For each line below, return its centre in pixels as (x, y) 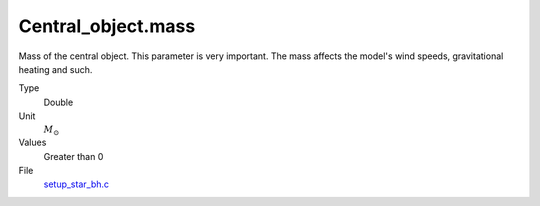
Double (58, 102)
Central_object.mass (107, 26)
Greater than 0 (73, 156)
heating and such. (55, 69)
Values (32, 142)
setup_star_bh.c (76, 184)
